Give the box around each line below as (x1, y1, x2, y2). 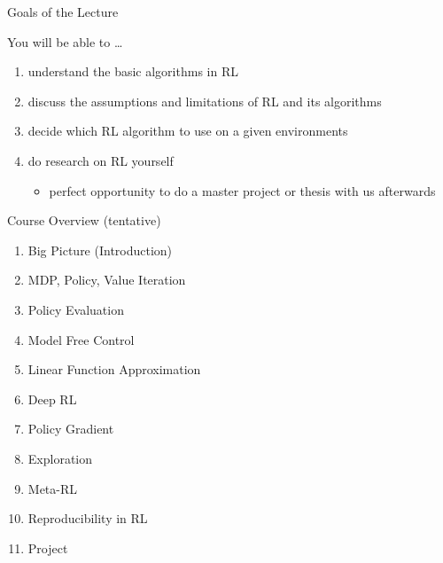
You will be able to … (7, 32, 123, 51)
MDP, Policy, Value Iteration (27, 270, 186, 289)
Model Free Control (27, 330, 135, 348)
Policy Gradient (27, 419, 114, 438)
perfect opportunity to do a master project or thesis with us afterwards (49, 181, 436, 199)
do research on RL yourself (27, 151, 174, 169)
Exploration (27, 449, 93, 467)
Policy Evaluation (27, 300, 124, 318)
